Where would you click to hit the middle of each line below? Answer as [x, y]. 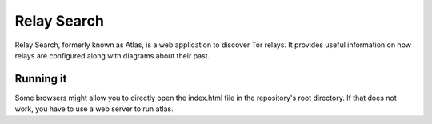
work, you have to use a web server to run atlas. [94, 109]
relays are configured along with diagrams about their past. [112, 55]
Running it [41, 79]
